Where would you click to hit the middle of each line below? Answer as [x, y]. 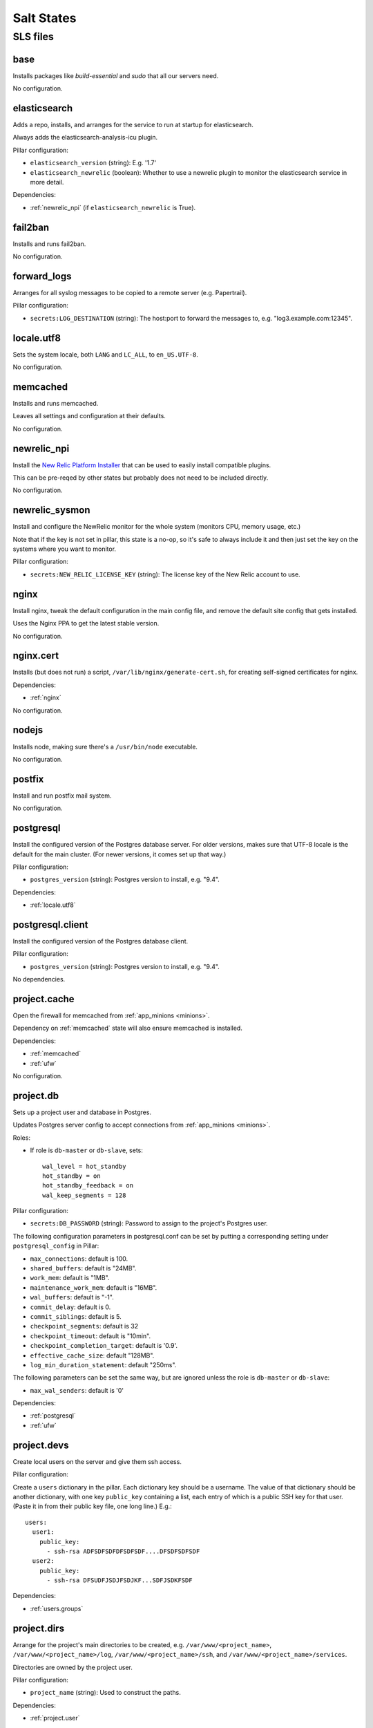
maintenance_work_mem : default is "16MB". [94, 1287]
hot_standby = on [71, 1176]
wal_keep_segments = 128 [84, 1195]
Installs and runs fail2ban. [49, 244]
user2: [43, 1561]
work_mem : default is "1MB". [70, 1278]
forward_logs [42, 276]
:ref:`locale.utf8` [53, 905]
